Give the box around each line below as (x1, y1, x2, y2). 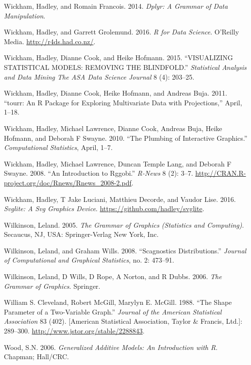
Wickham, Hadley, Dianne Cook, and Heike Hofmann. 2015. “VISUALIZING (4, 52, 233, 63)
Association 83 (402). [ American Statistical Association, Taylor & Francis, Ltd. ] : (4, 316, 243, 326)
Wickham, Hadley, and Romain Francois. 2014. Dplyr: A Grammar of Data (4, 1, 228, 11)
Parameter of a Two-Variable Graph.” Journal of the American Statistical (4, 306, 222, 316)
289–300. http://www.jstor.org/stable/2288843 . (4, 326, 145, 336)
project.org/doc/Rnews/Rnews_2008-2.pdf (4, 177, 132, 187)
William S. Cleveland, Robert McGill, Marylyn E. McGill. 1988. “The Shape (4, 297, 232, 307)
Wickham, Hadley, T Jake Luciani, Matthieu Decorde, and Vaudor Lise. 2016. (4, 194, 236, 204)
